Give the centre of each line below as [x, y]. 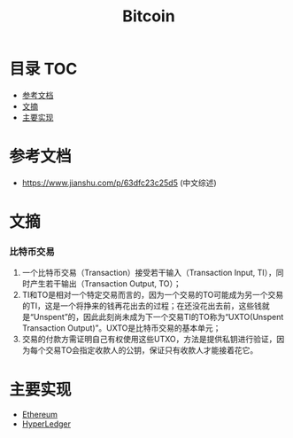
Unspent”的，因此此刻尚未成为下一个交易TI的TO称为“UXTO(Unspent [158, 317]
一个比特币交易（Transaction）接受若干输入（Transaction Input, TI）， [149, 273]
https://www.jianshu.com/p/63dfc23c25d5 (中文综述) [119, 183]
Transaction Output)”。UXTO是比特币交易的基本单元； [121, 328]
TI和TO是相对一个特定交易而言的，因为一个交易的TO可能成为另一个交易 [153, 295]
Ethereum [39, 415]
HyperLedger [46, 424]
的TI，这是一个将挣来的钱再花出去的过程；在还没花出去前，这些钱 [142, 306]
